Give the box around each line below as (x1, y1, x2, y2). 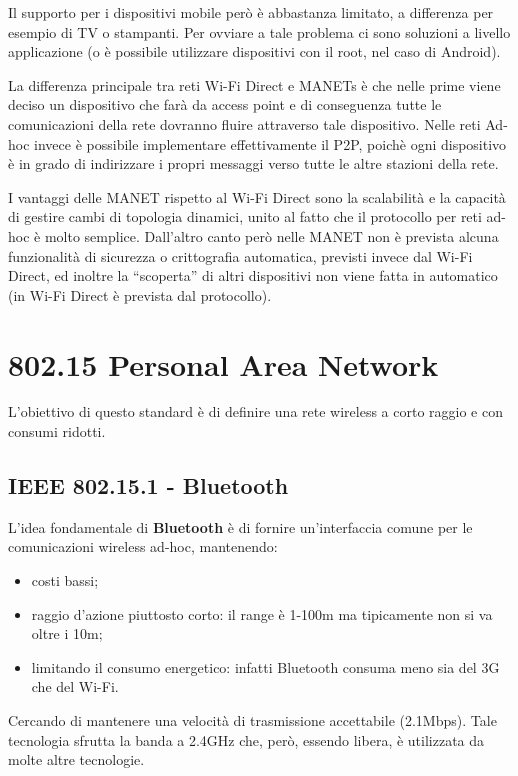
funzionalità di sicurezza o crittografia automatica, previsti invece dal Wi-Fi (8, 245, 473, 266)
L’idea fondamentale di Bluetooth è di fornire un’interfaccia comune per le (8, 516, 473, 537)
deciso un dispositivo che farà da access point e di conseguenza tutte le (8, 94, 442, 115)
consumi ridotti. (8, 421, 106, 442)
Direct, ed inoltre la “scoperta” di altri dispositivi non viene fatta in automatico (8, 265, 498, 286)
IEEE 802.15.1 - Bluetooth (8, 470, 289, 501)
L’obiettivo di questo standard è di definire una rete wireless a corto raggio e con (8, 401, 503, 422)
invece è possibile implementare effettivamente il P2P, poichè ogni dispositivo (34, 133, 507, 154)
